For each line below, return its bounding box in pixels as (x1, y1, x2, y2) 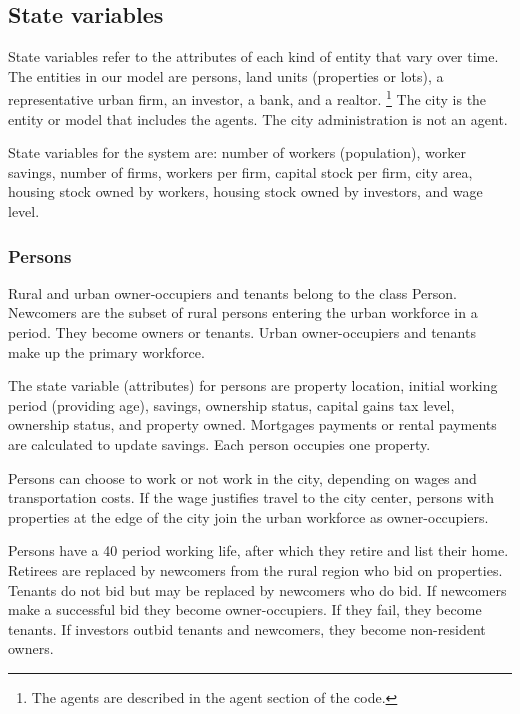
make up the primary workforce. (8, 341, 205, 362)
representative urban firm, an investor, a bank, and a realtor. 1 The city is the (8, 86, 487, 110)
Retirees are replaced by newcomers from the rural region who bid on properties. (8, 559, 503, 580)
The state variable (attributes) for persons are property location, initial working (8, 375, 498, 396)
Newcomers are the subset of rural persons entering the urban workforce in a (8, 302, 478, 323)
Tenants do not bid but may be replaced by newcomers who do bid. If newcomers (8, 579, 507, 600)
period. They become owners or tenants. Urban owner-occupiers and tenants (8, 322, 476, 343)
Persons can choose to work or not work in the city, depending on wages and (8, 467, 477, 488)
